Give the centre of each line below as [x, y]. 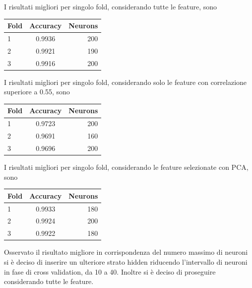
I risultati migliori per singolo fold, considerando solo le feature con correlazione [126, 82]
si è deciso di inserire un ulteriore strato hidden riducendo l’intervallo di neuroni [126, 261]
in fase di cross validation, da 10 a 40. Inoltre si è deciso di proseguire [110, 271]
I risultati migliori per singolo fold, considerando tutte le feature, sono [111, 6]
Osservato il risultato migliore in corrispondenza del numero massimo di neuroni [126, 252]
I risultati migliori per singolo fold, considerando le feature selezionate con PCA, [126, 167]
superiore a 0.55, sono [37, 92]
